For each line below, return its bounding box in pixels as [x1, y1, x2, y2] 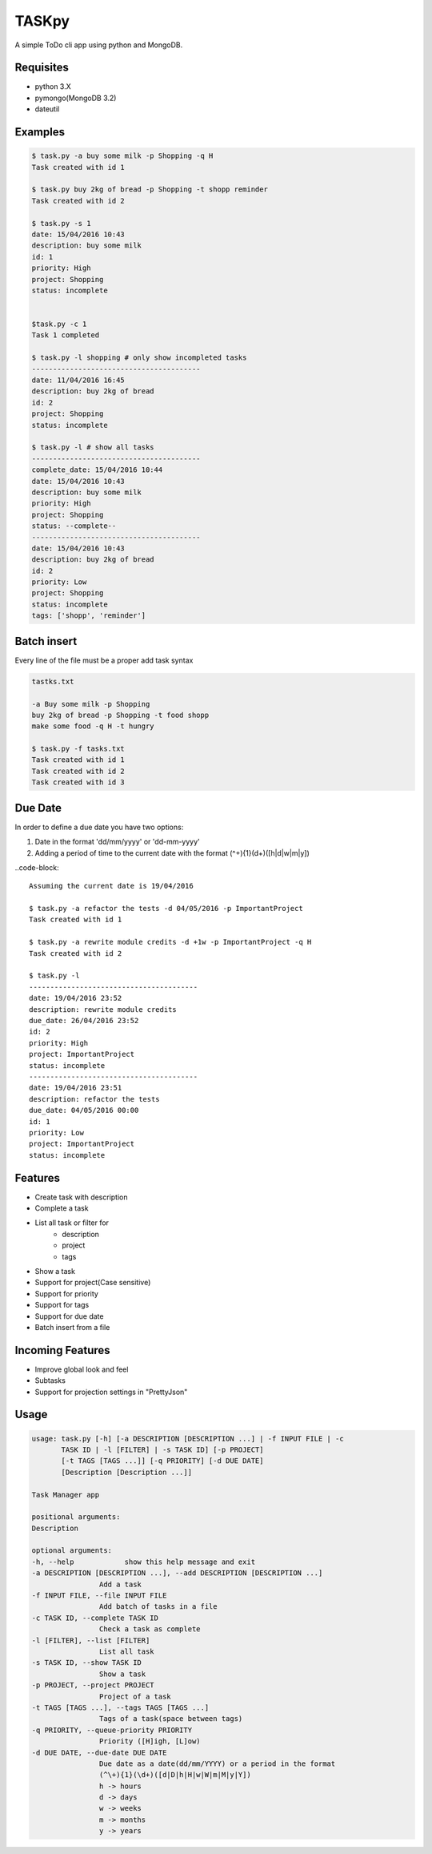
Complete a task [34, 1203, 89, 1213]
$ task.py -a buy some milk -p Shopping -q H [31, 151, 214, 160]
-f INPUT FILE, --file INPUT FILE [31, 1591, 167, 1600]
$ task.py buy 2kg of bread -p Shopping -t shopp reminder [31, 185, 268, 194]
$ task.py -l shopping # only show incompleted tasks [31, 353, 247, 362]
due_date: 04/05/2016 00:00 [29, 1106, 139, 1115]
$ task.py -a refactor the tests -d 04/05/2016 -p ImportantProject [29, 904, 303, 913]
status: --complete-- [31, 522, 117, 530]
